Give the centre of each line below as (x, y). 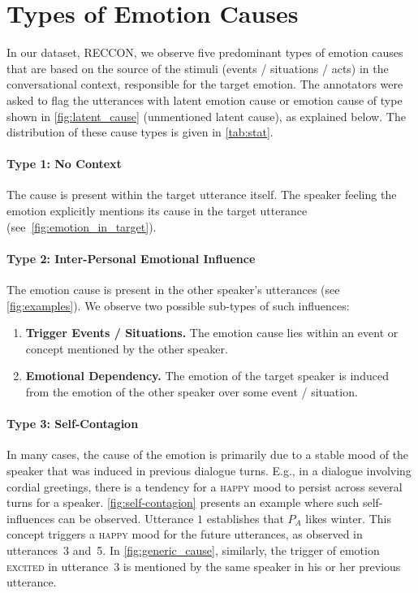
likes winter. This (348, 518)
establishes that (245, 518)
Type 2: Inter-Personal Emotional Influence (131, 258)
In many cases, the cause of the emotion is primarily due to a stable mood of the (208, 454)
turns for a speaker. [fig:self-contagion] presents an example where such (183, 502)
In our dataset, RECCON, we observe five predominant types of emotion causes (205, 52)
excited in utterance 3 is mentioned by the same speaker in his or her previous (204, 566)
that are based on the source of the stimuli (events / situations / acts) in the (198, 68)
